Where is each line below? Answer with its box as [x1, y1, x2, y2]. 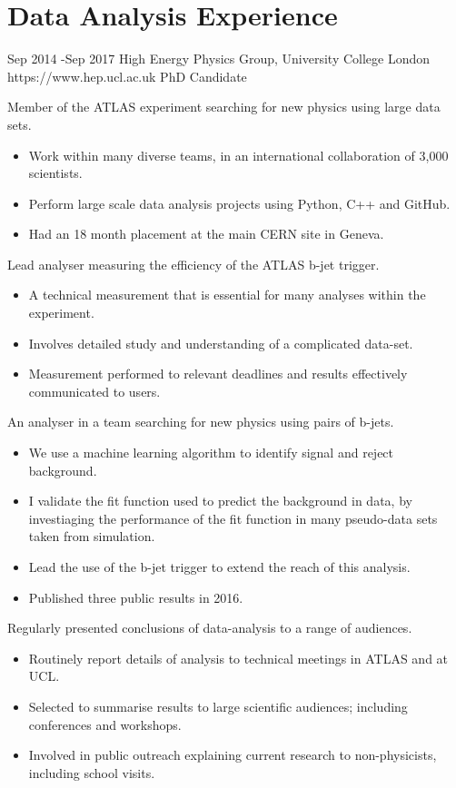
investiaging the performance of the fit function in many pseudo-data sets [28, 508, 438, 527]
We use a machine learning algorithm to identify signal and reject [28, 443, 394, 462]
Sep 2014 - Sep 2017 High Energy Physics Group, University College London [7, 49, 431, 68]
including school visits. [28, 763, 155, 782]
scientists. [28, 163, 83, 182]
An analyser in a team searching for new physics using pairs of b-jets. [7, 412, 394, 431]
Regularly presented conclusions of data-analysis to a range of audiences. [7, 618, 412, 637]
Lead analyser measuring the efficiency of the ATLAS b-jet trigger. [7, 254, 380, 273]
